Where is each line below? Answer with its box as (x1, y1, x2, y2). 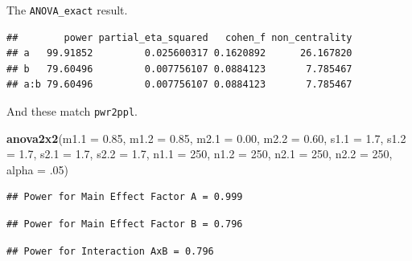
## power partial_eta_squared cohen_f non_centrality (6, 31, 352, 43)
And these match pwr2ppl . (6, 103, 138, 120)
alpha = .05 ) (6, 161, 69, 177)
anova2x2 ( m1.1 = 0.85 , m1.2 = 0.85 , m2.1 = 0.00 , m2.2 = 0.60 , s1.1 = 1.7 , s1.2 (6, 129, 406, 146)
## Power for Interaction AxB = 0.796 (6, 245, 214, 257)
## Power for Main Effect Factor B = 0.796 (6, 218, 243, 230)
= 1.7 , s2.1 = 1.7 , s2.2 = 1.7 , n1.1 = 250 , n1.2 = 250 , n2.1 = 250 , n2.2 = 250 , (6, 145, 393, 162)
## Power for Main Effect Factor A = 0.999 (6, 191, 243, 203)
